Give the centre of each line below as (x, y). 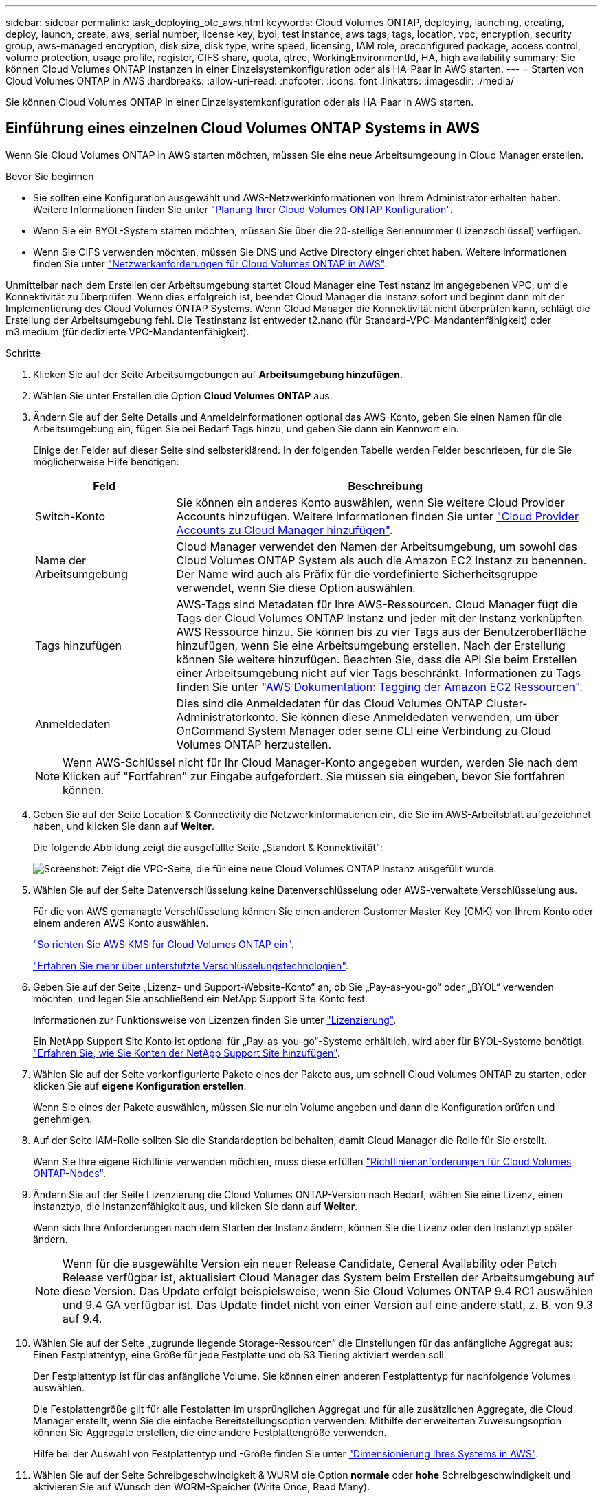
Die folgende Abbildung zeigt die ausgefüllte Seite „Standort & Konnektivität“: (208, 847)
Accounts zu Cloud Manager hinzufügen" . (285, 530)
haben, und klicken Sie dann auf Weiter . (124, 826)
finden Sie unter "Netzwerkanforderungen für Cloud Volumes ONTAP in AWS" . (210, 263)
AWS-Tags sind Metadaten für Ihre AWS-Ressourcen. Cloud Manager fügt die (377, 604)
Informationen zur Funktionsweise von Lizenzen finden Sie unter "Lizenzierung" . (215, 1020)
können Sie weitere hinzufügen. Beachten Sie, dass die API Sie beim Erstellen (377, 659)
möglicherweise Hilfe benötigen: (106, 461)
